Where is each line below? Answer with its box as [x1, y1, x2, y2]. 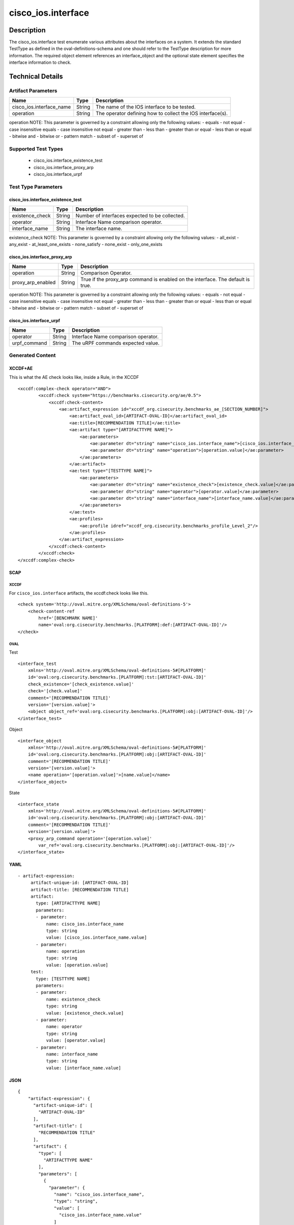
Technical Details [9, 73, 63, 81]
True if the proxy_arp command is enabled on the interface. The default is [80, 276, 250, 283]
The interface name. [75, 225, 122, 232]
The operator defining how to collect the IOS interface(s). [96, 110, 228, 117]
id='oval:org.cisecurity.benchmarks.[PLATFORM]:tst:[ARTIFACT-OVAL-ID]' [27, 674, 207, 680]
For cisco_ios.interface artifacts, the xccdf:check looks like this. [9, 590, 149, 596]
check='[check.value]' [27, 688, 83, 694]
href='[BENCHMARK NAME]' [38, 615, 98, 621]
